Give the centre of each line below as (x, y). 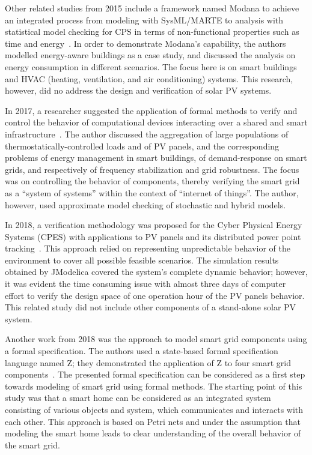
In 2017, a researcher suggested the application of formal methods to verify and (151, 110)
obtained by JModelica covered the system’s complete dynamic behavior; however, (156, 272)
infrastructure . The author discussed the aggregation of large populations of (147, 134)
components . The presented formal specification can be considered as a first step (155, 374)
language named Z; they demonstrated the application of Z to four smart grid (148, 362)
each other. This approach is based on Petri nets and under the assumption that (153, 421)
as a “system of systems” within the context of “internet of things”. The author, (152, 192)
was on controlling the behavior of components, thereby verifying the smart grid (152, 181)
